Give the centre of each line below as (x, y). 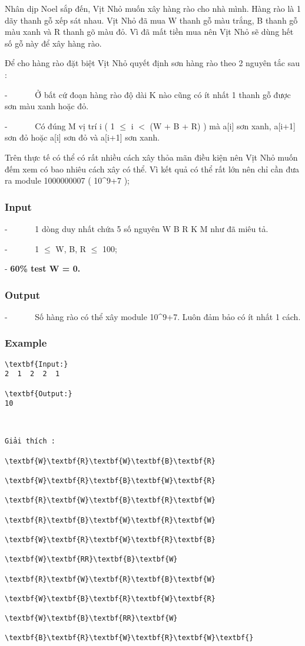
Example (26, 343)
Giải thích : (30, 441)
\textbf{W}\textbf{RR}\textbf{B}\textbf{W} (91, 559)
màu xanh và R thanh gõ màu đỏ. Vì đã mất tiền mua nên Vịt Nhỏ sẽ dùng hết (149, 32)
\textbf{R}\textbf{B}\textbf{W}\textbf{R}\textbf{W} (110, 520)
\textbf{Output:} (39, 394)
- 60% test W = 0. (43, 268)
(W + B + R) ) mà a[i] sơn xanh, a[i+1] (223, 125)
